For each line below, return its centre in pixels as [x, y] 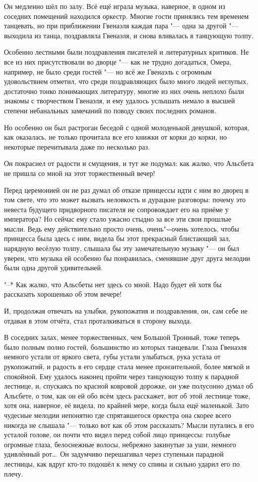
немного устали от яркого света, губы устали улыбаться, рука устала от [112, 357]
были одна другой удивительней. [53, 268]
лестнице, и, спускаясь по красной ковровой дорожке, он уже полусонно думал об [129, 386]
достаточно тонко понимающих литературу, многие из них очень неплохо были [124, 91]
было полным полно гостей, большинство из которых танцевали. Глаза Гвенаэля [126, 347]
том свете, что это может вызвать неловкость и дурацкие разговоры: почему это [125, 200]
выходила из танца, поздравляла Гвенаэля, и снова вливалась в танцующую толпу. [129, 35]
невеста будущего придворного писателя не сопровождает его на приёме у [116, 209]
